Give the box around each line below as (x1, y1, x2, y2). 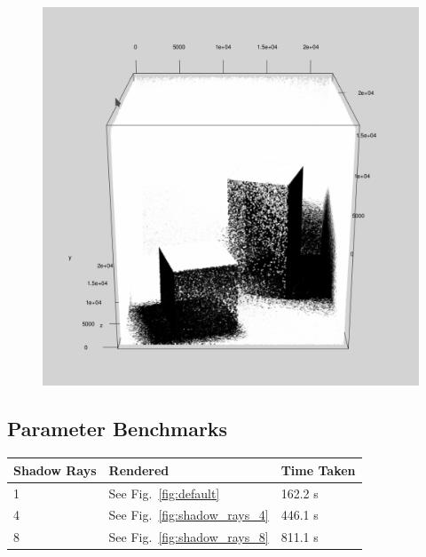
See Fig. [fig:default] (108, 483, 220, 502)
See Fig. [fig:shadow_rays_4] (108, 505, 269, 524)
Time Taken (280, 460, 356, 479)
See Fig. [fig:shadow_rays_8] (108, 528, 269, 546)
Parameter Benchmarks (7, 415, 228, 442)
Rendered (108, 460, 170, 479)
